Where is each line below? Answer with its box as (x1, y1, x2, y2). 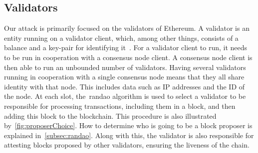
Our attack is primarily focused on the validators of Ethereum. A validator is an (4, 23, 250, 33)
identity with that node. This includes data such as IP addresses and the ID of (4, 81, 245, 91)
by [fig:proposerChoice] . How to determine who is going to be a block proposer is (4, 120, 253, 131)
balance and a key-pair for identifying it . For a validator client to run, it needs (4, 42, 248, 53)
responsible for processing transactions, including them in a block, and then (4, 100, 236, 111)
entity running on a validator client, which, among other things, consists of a (4, 32, 239, 43)
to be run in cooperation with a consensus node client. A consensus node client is (4, 52, 253, 62)
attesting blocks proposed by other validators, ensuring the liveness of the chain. (4, 140, 250, 150)
